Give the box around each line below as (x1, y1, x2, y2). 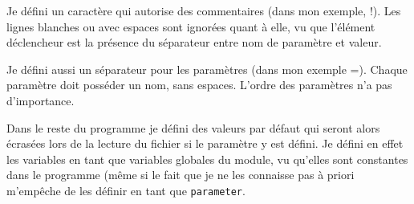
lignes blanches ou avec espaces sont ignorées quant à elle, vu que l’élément (6, 18, 375, 35)
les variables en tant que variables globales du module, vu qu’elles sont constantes (6, 150, 408, 167)
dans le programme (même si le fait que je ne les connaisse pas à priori (6, 166, 355, 183)
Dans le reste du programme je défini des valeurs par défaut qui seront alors (6, 119, 380, 136)
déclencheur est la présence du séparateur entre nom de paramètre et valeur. (6, 34, 382, 51)
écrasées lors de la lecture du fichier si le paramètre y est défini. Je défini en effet (6, 135, 404, 152)
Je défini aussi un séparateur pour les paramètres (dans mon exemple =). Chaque (6, 60, 408, 77)
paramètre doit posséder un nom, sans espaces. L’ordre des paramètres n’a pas (6, 76, 392, 93)
